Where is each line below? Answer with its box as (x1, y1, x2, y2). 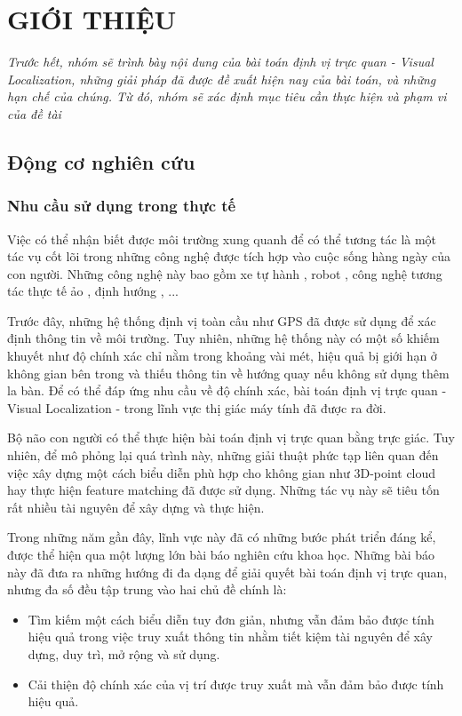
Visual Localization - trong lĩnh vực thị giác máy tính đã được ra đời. (7, 398, 386, 417)
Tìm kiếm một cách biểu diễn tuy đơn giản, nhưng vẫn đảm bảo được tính (28, 609, 434, 628)
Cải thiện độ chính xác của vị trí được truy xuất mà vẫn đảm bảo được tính (28, 674, 444, 693)
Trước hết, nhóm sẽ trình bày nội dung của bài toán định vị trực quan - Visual (7, 52, 434, 71)
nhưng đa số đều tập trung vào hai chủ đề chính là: (7, 580, 287, 599)
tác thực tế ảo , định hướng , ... (7, 282, 179, 300)
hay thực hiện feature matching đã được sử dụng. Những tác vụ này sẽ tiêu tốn (7, 481, 440, 499)
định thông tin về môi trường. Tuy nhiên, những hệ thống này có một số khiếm (7, 329, 440, 347)
